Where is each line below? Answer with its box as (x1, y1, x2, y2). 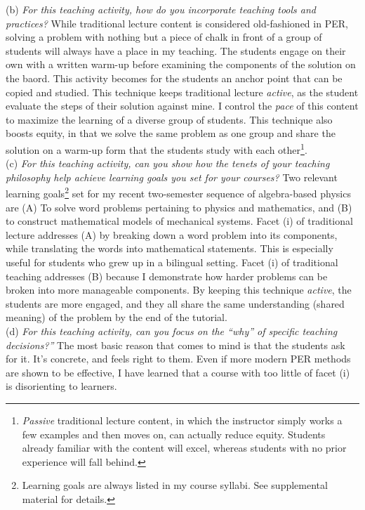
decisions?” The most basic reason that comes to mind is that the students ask (6, 337, 345, 352)
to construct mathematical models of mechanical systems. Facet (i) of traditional (6, 214, 353, 228)
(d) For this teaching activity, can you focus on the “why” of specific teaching (6, 323, 338, 338)
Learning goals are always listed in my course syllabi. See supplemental (22, 478, 328, 492)
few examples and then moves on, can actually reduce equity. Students (22, 426, 326, 441)
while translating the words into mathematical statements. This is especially (6, 241, 333, 256)
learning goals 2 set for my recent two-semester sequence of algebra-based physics (6, 184, 351, 201)
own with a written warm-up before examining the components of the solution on (6, 57, 356, 72)
